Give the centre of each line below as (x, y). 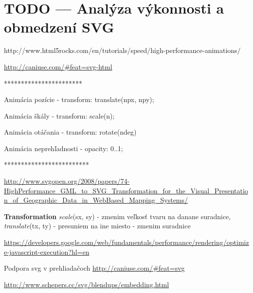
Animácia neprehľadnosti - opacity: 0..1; (63, 148)
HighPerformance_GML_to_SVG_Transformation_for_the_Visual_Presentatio (126, 190)
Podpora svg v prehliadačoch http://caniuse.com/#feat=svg (94, 268)
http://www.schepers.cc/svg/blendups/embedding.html (87, 284)
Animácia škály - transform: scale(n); (59, 115)
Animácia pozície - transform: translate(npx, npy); (79, 99)
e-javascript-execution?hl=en (47, 251)
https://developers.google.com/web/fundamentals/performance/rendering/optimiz (126, 242)
